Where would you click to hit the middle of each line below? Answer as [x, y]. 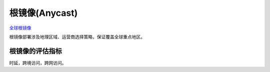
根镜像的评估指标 [35, 51]
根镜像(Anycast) [43, 13]
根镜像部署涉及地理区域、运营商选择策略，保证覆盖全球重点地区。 [77, 37]
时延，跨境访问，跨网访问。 [38, 63]
